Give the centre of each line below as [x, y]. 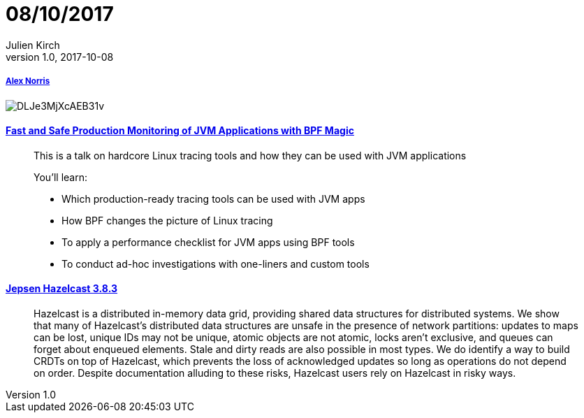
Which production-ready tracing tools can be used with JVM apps [213, 199]
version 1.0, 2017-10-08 [60, 57]
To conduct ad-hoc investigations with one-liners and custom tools [216, 264]
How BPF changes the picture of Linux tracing [167, 220]
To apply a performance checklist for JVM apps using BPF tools [208, 242]
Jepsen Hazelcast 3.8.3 [62, 289]
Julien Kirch [33, 45]
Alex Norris [28, 81]
